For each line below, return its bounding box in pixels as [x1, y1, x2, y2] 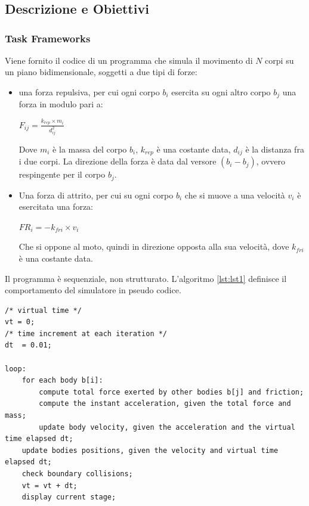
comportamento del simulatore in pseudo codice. [5, 284, 181, 296]
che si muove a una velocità [184, 188, 285, 201]
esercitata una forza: [18, 200, 94, 213]
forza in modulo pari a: [18, 98, 103, 110]
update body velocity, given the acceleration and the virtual [39, 423, 295, 432]
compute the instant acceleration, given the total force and [39, 399, 291, 408]
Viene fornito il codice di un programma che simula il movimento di [5, 54, 253, 66]
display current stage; [21, 493, 116, 502]
